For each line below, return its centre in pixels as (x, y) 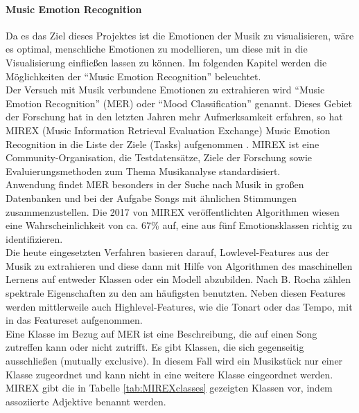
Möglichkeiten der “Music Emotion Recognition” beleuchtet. (133, 76)
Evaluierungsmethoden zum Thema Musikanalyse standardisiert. (143, 171)
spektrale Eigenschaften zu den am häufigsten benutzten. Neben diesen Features (176, 293)
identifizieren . (34, 238)
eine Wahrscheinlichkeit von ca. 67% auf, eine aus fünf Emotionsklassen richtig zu (179, 225)
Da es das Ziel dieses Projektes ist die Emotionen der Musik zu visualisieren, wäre (180, 35)
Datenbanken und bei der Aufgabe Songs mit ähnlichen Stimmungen (151, 198)
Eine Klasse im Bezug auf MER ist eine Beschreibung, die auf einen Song (161, 333)
